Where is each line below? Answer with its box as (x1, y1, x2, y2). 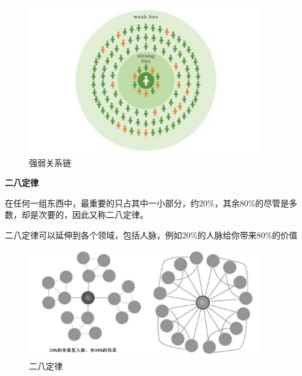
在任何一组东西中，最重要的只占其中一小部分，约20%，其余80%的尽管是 (5, 196, 289, 209)
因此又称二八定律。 (72, 208, 148, 221)
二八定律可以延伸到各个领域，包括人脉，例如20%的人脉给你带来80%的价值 (5, 228, 298, 241)
